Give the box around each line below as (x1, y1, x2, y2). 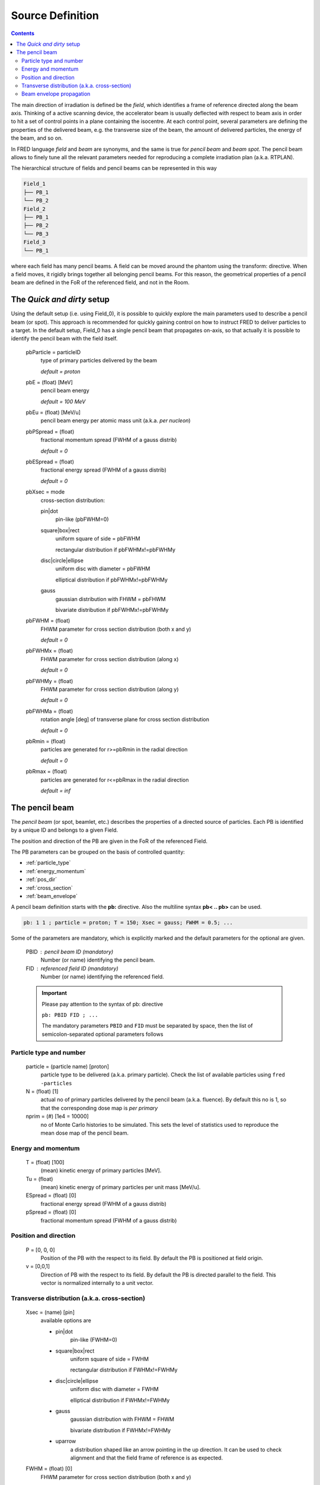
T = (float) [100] (25, 1158, 65, 1165)
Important (41, 990, 68, 997)
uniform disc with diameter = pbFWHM (55, 565, 151, 573)
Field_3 (23, 239, 46, 246)
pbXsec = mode (25, 488, 65, 495)
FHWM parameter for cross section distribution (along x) (40, 655, 179, 662)
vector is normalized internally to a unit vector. (40, 1279, 154, 1287)
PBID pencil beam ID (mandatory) (25, 948, 114, 955)
